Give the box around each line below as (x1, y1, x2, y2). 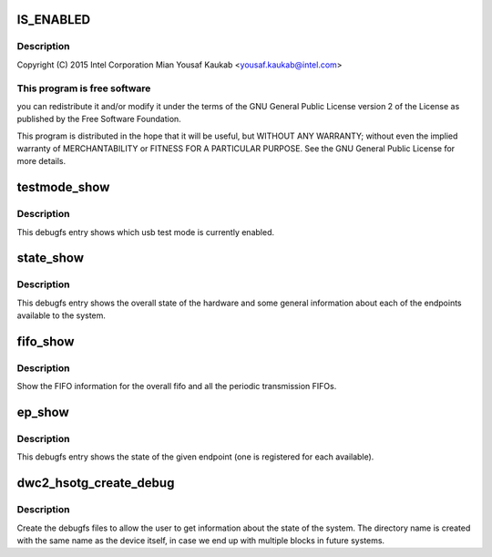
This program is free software (16, 82, 151, 95)
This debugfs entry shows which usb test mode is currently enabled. (16, 226, 275, 237)
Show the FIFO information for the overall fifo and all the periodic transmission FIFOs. (16, 381, 337, 392)
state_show (16, 251, 85, 266)
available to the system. (16, 310, 107, 321)
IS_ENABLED (16, 12, 91, 27)
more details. (16, 156, 67, 167)
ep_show (16, 405, 70, 420)
